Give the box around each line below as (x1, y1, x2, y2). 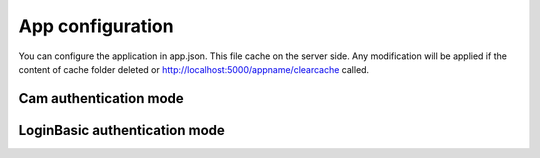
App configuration (18, 15, 174, 37)
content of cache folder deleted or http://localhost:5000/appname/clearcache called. (18, 63, 370, 75)
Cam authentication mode (18, 90, 184, 107)
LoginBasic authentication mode (18, 121, 225, 139)
